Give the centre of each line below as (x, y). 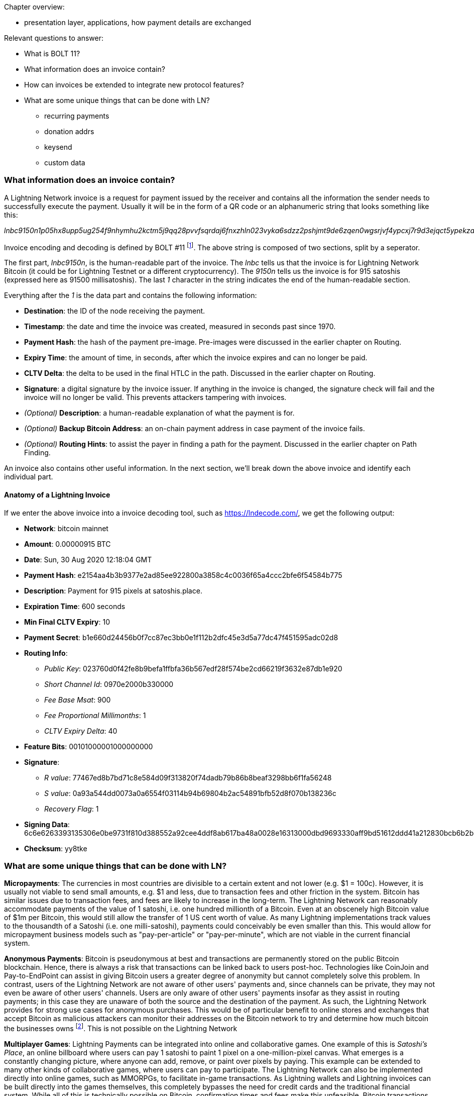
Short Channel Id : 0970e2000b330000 (109, 684)
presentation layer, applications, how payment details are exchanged (138, 22)
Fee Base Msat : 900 (78, 700)
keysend (58, 147)
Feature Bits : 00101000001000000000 (89, 746)
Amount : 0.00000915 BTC (68, 544)
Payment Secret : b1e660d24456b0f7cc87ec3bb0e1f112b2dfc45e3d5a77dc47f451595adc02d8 (181, 637)
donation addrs (69, 131)
